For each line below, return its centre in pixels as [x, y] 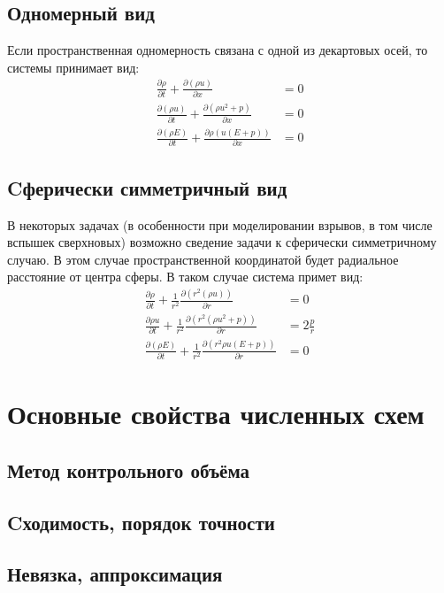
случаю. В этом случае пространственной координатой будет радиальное [203, 259]
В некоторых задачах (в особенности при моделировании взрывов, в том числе [220, 224]
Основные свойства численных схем [216, 414]
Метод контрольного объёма [129, 470]
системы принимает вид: [73, 67]
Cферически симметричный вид [147, 187]
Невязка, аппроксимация [115, 574]
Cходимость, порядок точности [141, 522]
